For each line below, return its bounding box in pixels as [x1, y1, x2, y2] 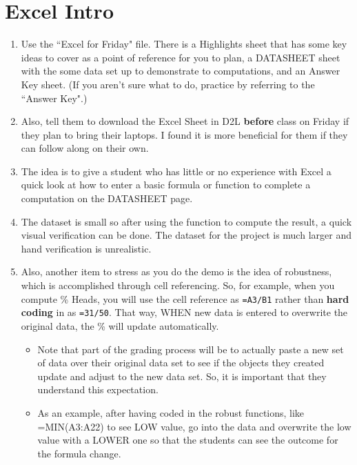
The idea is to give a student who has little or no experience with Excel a [21, 164, 331, 178]
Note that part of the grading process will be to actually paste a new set [37, 342, 344, 356]
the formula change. [37, 446, 121, 460]
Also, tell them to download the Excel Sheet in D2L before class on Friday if [21, 114, 349, 128]
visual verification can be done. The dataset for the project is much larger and [21, 228, 351, 242]
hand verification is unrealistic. [21, 241, 152, 255]
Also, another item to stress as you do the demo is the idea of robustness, [21, 264, 332, 279]
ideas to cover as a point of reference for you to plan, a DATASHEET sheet [21, 50, 340, 64]
